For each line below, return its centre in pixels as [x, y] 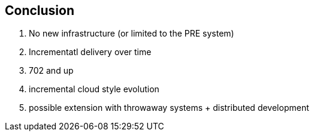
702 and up [51, 71]
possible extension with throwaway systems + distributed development [169, 108]
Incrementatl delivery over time [90, 52]
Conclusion [40, 10]
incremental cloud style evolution [94, 89]
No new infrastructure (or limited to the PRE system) [132, 34]
